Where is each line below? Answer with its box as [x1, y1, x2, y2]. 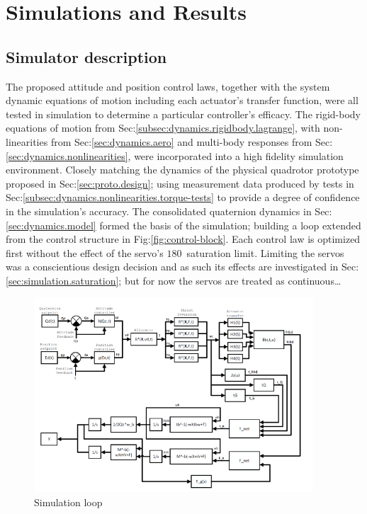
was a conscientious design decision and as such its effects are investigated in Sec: [6, 259, 359, 274]
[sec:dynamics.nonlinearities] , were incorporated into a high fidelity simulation [6, 148, 344, 163]
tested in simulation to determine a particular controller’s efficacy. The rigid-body [6, 106, 361, 121]
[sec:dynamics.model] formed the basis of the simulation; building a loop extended [6, 217, 361, 232]
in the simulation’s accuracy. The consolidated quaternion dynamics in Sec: [6, 203, 332, 218]
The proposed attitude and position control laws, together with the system [6, 79, 330, 93]
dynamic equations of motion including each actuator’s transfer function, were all [6, 93, 358, 108]
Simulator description [6, 45, 167, 67]
